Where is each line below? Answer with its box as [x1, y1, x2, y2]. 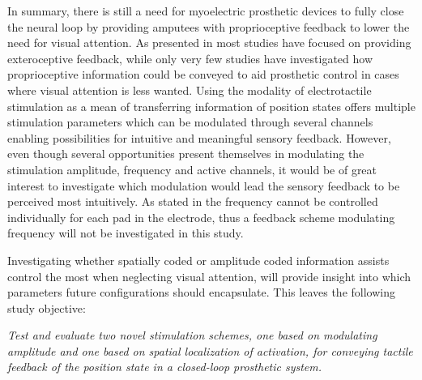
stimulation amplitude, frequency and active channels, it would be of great [7, 160, 377, 177]
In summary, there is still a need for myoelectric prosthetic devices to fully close [7, 2, 404, 19]
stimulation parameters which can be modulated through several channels [7, 113, 373, 130]
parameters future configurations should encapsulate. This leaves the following [7, 284, 395, 301]
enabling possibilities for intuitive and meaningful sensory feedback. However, [7, 129, 391, 146]
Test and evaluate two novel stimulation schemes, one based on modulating [7, 327, 377, 344]
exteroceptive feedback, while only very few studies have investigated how [7, 49, 373, 66]
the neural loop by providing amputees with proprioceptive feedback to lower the [7, 18, 410, 35]
